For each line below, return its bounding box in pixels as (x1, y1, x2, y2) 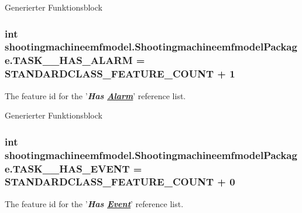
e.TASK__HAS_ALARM (5, 53, 133, 67)
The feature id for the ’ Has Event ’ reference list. (5, 197, 184, 209)
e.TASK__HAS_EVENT (5, 161, 130, 175)
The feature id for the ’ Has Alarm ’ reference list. (5, 89, 186, 102)
